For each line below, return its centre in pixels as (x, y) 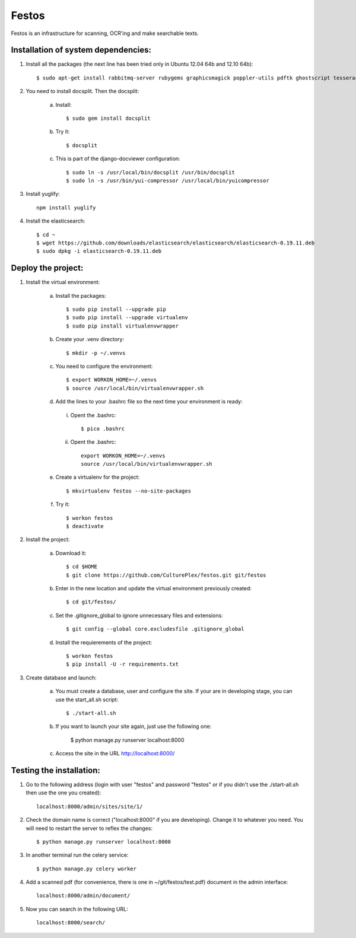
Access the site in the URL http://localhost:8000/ (115, 753)
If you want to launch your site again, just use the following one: (133, 726)
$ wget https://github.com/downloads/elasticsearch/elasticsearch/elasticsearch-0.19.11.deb (176, 243)
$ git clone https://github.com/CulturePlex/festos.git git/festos (166, 575)
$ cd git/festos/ (91, 602)
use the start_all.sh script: (87, 699)
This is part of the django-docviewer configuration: (118, 159)
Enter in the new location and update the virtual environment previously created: (154, 588)
